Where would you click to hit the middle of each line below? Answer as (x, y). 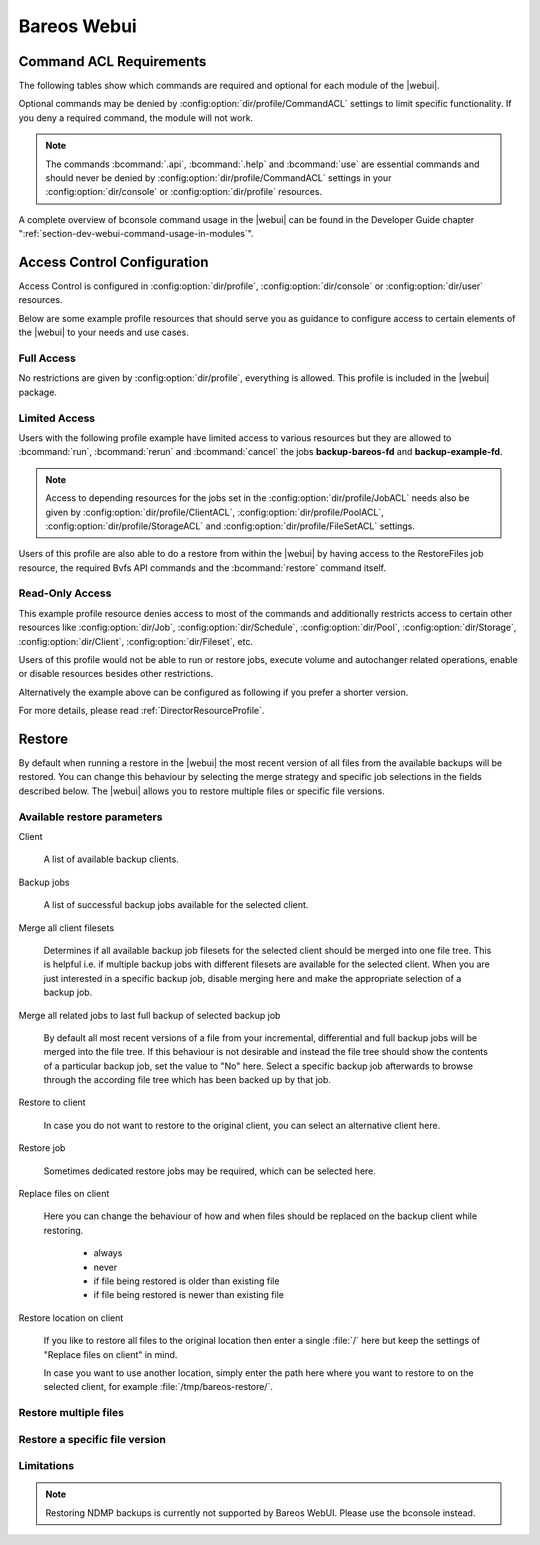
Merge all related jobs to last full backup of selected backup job (149, 1015)
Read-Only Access (65, 593)
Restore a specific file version (92, 1439)
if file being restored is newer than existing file (189, 1295)
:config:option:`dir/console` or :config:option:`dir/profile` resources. (184, 192)
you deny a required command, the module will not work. (136, 117)
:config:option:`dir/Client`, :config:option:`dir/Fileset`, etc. (136, 641)
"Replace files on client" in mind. (110, 1354)
